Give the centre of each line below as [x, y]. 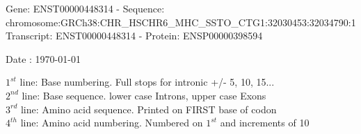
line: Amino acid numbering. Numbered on [112, 123]
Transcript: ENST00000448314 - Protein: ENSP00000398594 [134, 36]
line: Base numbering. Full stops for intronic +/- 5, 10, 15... [147, 82]
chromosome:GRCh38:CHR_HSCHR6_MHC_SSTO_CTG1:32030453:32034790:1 [181, 22]
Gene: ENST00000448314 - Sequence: [85, 8]
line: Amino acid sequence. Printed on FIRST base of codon [149, 109]
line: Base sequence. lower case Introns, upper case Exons [144, 95]
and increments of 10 [265, 123]
